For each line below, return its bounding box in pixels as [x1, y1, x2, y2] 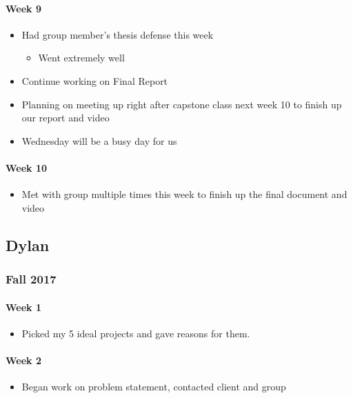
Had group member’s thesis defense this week [21, 27, 214, 41]
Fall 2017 [6, 270, 57, 288]
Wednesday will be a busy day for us [21, 133, 177, 148]
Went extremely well [38, 50, 125, 65]
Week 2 [6, 352, 41, 367]
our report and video [21, 110, 110, 125]
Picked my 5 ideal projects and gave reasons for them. [21, 326, 250, 340]
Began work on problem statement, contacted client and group [21, 379, 286, 394]
